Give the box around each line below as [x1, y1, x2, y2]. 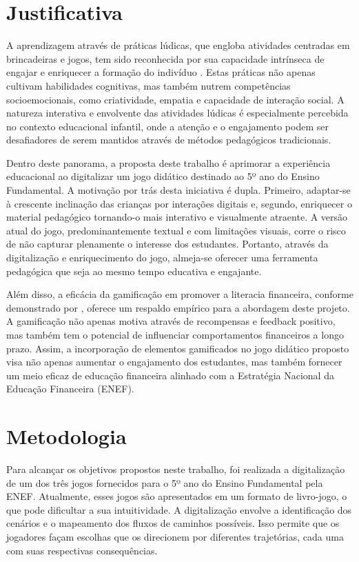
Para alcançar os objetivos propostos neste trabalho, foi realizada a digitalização [6, 462, 345, 476]
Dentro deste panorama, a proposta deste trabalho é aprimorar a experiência [6, 155, 331, 170]
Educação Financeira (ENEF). [6, 381, 134, 396]
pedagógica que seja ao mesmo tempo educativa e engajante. [6, 263, 262, 278]
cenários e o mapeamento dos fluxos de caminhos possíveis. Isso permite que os [6, 516, 340, 530]
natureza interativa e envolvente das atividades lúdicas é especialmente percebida [6, 106, 349, 120]
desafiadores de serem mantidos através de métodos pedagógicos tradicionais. [6, 132, 331, 147]
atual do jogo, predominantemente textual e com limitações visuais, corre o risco [6, 223, 346, 237]
